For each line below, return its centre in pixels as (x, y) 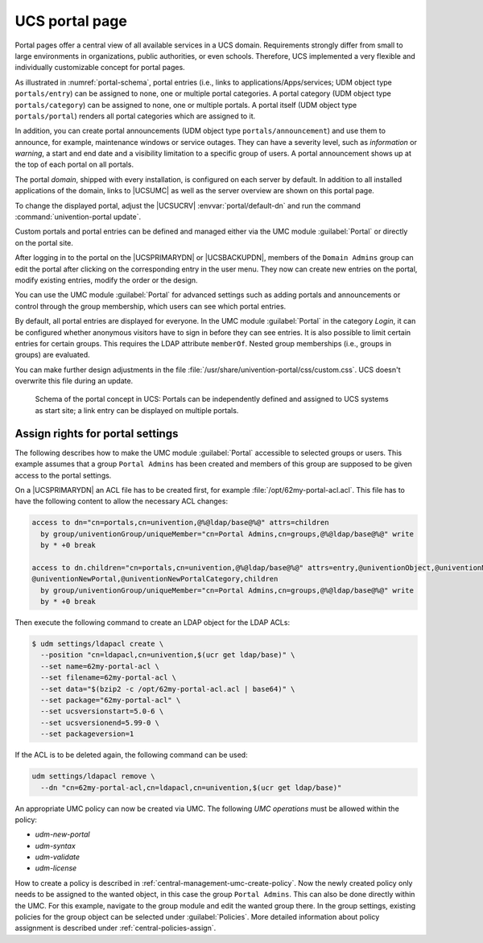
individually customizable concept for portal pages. (100, 68)
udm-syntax (55, 846)
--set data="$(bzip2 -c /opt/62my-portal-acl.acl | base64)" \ (168, 689)
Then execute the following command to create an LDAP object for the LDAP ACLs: (152, 622)
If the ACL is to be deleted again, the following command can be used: (132, 755)
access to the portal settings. (63, 475)
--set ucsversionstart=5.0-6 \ (102, 711)
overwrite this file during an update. (74, 381)
